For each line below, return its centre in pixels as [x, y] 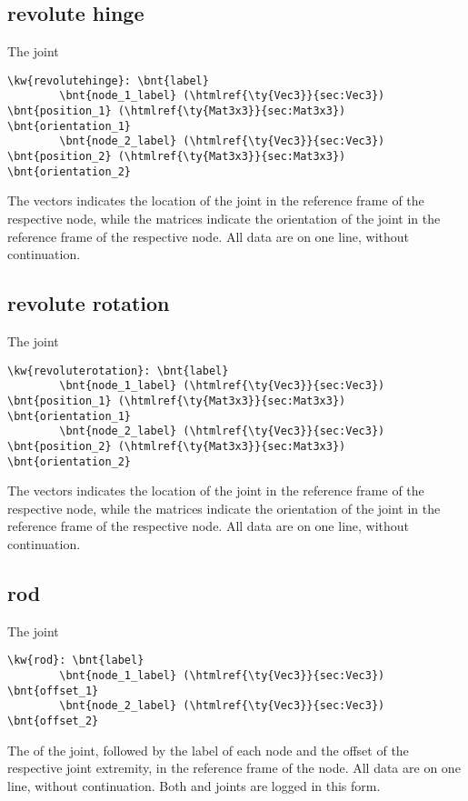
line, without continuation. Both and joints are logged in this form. [194, 785]
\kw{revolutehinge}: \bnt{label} [108, 80]
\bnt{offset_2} [53, 721]
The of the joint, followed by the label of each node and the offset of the [208, 750]
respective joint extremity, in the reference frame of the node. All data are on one [234, 768]
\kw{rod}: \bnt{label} [76, 661]
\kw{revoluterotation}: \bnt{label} [118, 370]
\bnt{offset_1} [53, 691]
